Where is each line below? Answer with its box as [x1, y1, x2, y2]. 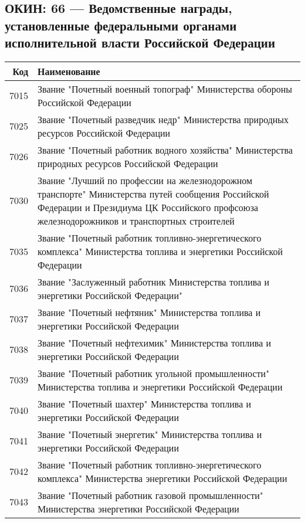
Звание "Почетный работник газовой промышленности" [38, 488, 263, 502]
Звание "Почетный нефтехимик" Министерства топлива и [38, 335, 272, 349]
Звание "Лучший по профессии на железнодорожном [38, 173, 253, 187]
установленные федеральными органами [5, 16, 237, 34]
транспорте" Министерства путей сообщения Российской [38, 186, 269, 201]
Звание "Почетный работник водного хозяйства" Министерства [38, 142, 293, 157]
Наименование [38, 64, 100, 78]
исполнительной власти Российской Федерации [5, 33, 276, 52]
